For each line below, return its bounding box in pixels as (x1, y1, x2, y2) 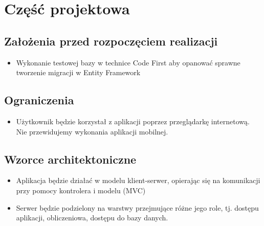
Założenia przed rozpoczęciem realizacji (4, 33, 218, 49)
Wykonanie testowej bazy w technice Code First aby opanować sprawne (16, 57, 240, 67)
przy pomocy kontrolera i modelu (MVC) (16, 185, 146, 195)
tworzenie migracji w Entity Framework (16, 67, 141, 78)
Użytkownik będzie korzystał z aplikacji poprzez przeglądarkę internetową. (16, 116, 250, 126)
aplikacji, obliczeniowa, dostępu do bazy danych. (16, 212, 168, 223)
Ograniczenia (4, 92, 74, 108)
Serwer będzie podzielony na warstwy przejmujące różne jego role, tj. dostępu (16, 202, 259, 213)
